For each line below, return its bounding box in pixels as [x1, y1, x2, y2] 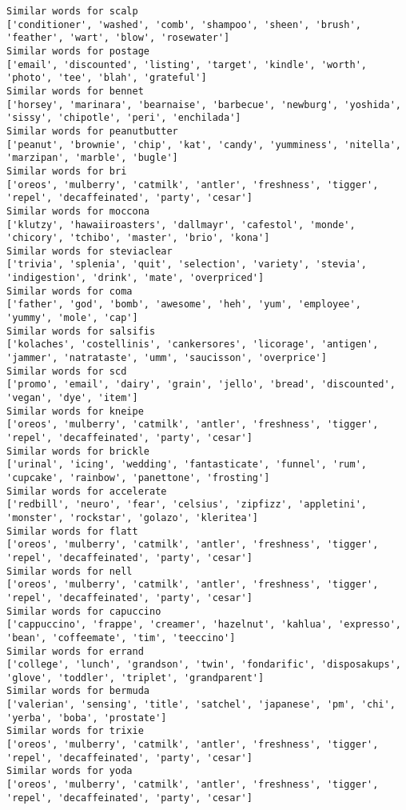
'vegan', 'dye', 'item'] [6, 392, 138, 404]
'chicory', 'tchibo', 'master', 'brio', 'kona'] [6, 232, 270, 244]
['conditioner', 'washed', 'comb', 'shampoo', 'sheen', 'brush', [6, 18, 361, 30]
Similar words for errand [6, 645, 144, 657]
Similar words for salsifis [6, 325, 156, 337]
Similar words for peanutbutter [6, 125, 178, 137]
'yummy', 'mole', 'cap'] [6, 312, 138, 324]
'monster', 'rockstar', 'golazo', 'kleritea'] [6, 511, 258, 523]
